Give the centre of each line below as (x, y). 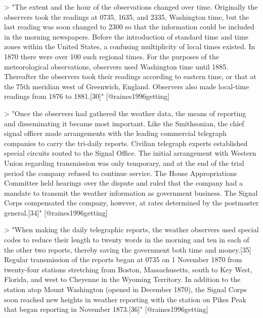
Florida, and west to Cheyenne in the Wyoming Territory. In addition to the (122, 279)
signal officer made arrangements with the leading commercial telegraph (116, 133)
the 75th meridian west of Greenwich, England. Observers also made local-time (127, 86)
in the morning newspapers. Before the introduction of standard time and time (126, 36)
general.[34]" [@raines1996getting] (56, 212)
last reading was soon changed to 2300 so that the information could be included (129, 27)
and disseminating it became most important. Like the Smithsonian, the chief (124, 123)
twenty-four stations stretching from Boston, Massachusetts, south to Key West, (128, 269)
